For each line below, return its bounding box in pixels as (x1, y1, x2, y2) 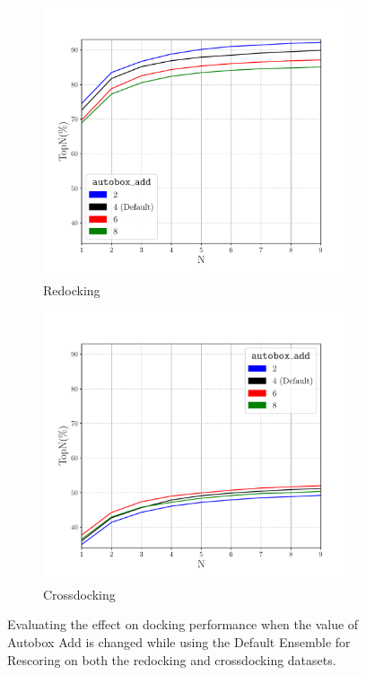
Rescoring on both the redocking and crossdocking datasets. (7, 650, 336, 669)
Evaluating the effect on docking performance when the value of (7, 615, 359, 634)
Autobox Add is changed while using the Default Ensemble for (7, 632, 351, 651)
